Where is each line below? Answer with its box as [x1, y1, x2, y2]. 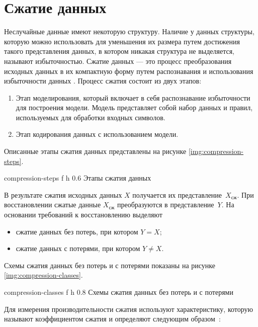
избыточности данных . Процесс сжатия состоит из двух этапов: [4, 75, 202, 86]
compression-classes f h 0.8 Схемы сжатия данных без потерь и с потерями [4, 287, 233, 297]
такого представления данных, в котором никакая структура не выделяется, [4, 46, 235, 56]
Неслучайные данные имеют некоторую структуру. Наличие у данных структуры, [4, 26, 254, 37]
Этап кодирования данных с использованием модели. [16, 129, 179, 139]
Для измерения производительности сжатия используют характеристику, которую [4, 303, 253, 314]
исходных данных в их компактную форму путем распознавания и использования [4, 65, 253, 76]
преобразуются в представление [117, 199, 214, 210]
